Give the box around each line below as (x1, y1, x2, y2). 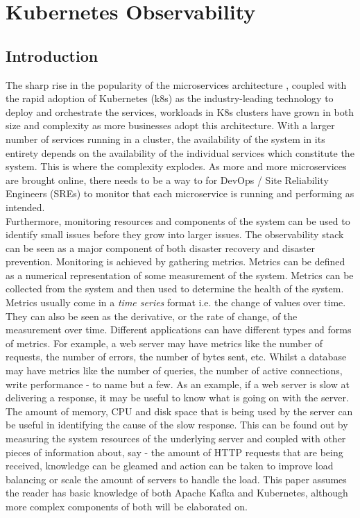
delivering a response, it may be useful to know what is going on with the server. (6, 390, 349, 405)
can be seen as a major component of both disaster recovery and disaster (6, 240, 315, 255)
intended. (6, 199, 45, 214)
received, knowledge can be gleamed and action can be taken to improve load (6, 458, 334, 473)
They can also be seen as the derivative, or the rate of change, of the (6, 308, 298, 323)
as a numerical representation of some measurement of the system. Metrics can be (6, 267, 354, 282)
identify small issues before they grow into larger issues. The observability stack (6, 227, 344, 242)
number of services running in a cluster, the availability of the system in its (6, 131, 325, 146)
